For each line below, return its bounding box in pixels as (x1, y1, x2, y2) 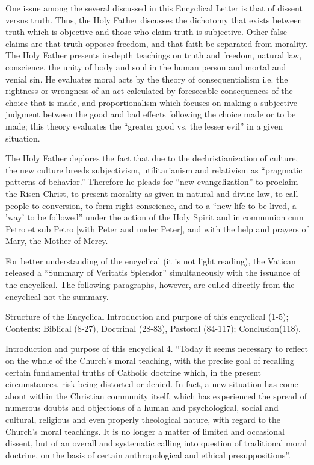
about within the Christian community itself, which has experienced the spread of (5, 389, 307, 402)
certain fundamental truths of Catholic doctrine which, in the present (5, 366, 262, 378)
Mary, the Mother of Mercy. (5, 234, 108, 247)
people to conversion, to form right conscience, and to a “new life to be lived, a (5, 199, 297, 211)
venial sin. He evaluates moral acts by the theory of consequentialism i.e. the (5, 72, 288, 85)
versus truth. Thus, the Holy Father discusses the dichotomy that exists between (5, 13, 303, 26)
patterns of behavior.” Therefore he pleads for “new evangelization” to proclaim (5, 175, 298, 188)
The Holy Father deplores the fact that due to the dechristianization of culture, (5, 152, 298, 164)
